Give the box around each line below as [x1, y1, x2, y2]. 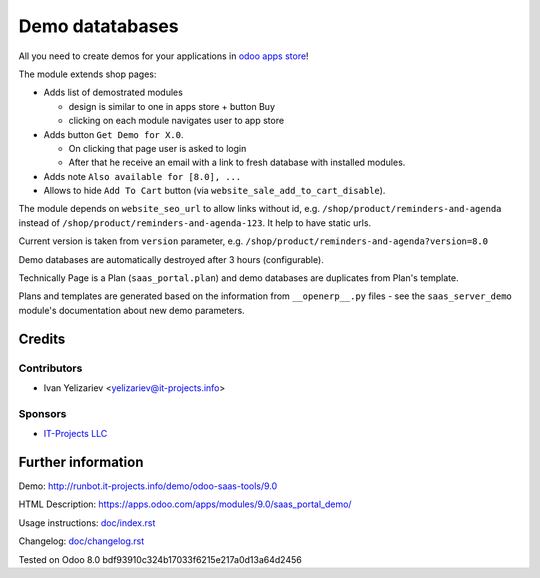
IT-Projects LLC [43, 428, 108, 440]
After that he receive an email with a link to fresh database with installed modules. [68, 156, 406, 169]
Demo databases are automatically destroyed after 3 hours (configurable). [18, 253, 324, 265]
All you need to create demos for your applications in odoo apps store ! [18, 50, 309, 62]
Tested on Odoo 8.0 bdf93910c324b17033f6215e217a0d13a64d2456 [18, 553, 302, 565]
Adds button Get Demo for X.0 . [43, 128, 184, 140]
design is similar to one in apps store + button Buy [68, 100, 275, 112]
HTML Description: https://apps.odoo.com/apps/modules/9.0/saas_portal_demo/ [18, 498, 352, 510]
